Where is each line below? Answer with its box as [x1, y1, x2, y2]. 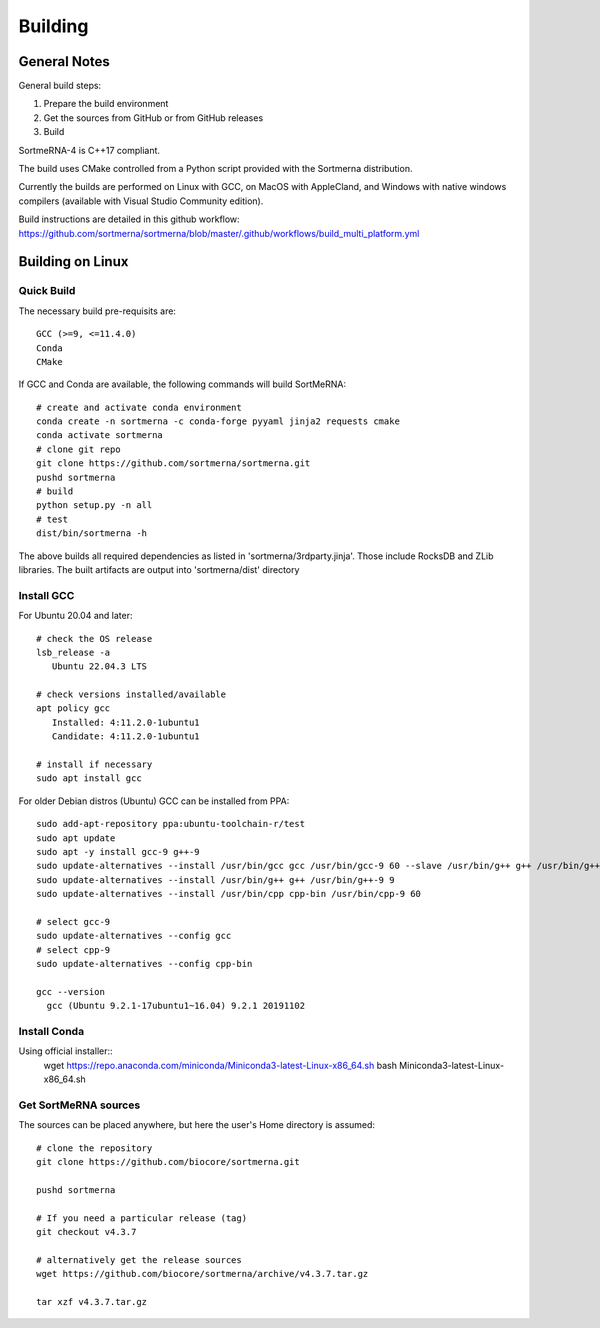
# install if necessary [36, 759, 153, 770]
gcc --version [36, 986, 105, 997]
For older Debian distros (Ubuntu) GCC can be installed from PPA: [18, 795, 290, 807]
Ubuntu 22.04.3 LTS [51, 661, 148, 672]
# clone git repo [36, 443, 121, 455]
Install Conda [18, 1025, 85, 1039]
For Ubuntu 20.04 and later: [18, 610, 133, 622]
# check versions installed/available [36, 689, 227, 700]
